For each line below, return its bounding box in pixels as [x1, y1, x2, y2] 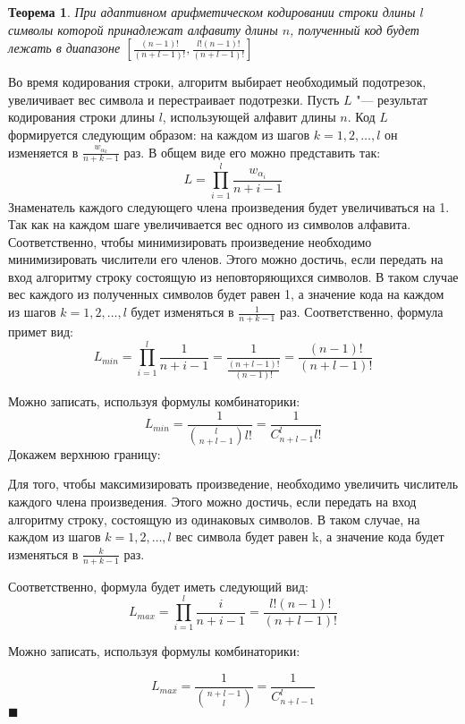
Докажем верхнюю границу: [8, 444, 161, 463]
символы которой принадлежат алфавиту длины [8, 20, 278, 38]
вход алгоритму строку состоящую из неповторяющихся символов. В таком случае [8, 267, 459, 285]
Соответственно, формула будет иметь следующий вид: [8, 576, 309, 595]
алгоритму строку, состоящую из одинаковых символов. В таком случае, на [8, 509, 420, 528]
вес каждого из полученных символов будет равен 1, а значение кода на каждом [8, 285, 444, 303]
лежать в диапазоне [8, 38, 121, 57]
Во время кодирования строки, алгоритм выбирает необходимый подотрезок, [8, 72, 427, 91]
